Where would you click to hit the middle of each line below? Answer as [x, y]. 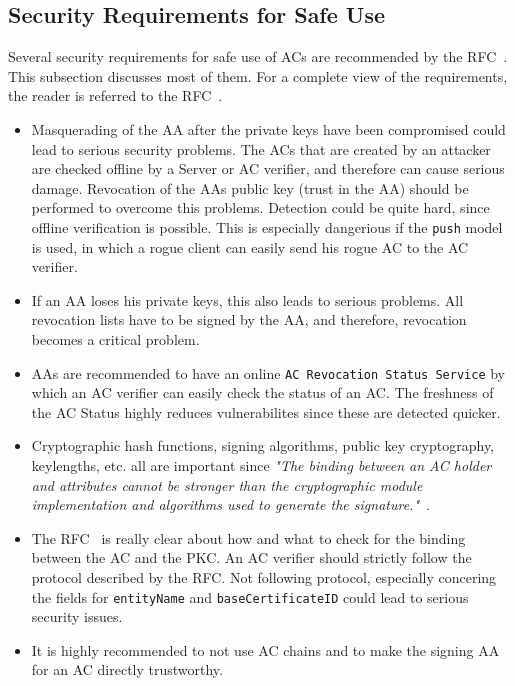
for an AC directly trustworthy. [127, 669]
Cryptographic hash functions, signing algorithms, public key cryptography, [263, 445]
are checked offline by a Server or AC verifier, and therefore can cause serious [268, 168]
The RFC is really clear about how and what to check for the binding [248, 537]
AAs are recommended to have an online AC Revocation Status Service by [268, 372]
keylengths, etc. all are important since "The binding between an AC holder [261, 465]
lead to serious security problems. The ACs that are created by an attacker [261, 148]
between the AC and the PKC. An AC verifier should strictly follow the [251, 557]
